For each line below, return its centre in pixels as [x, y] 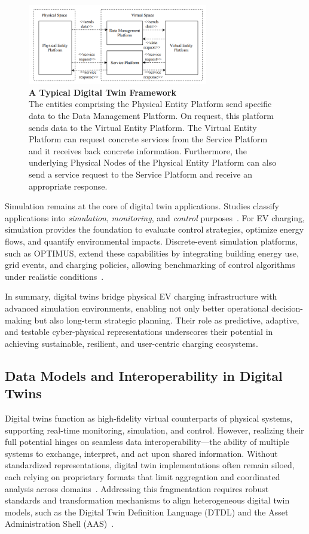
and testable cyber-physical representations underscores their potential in [139, 332]
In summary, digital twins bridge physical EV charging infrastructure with [141, 296]
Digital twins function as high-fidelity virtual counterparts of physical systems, [149, 418]
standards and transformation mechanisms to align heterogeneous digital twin [147, 500]
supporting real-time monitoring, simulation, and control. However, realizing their [154, 430]
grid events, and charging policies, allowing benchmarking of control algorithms [150, 265]
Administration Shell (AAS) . [59, 524]
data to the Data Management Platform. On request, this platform [151, 116]
